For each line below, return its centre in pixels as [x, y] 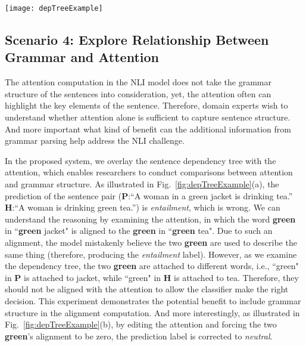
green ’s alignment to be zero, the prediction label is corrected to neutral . [139, 336]
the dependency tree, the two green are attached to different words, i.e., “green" [152, 266]
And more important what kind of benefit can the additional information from [148, 129]
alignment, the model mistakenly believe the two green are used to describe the [151, 242]
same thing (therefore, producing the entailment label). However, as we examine [151, 254]
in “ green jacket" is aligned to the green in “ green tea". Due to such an [139, 231]
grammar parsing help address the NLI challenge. [95, 140]
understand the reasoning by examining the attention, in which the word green [150, 219]
